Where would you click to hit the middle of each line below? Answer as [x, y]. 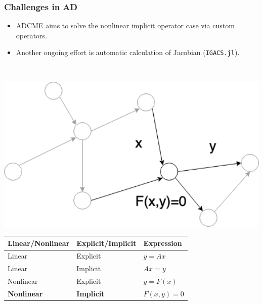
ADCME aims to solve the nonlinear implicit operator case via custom [125, 26]
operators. [32, 35]
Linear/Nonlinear [39, 243]
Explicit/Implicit [106, 243]
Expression [163, 243]
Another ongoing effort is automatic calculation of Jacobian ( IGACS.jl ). [128, 52]
